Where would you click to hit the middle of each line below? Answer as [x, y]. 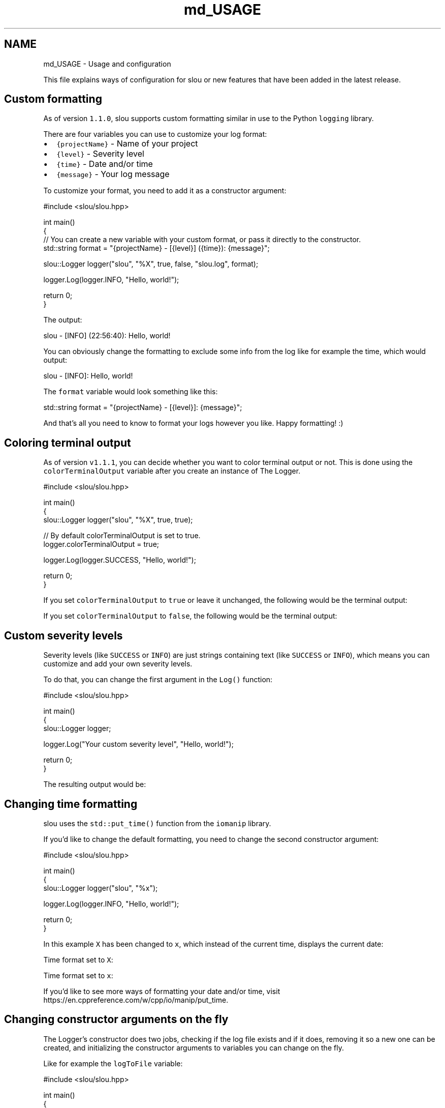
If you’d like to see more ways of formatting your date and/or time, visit [162, 991]
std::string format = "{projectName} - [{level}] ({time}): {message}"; [156, 248]
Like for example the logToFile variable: [113, 1063]
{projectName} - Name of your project [127, 144]
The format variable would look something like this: [131, 392]
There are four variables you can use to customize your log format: [155, 134]
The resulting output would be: [95, 784]
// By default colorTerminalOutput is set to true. [122, 536]
